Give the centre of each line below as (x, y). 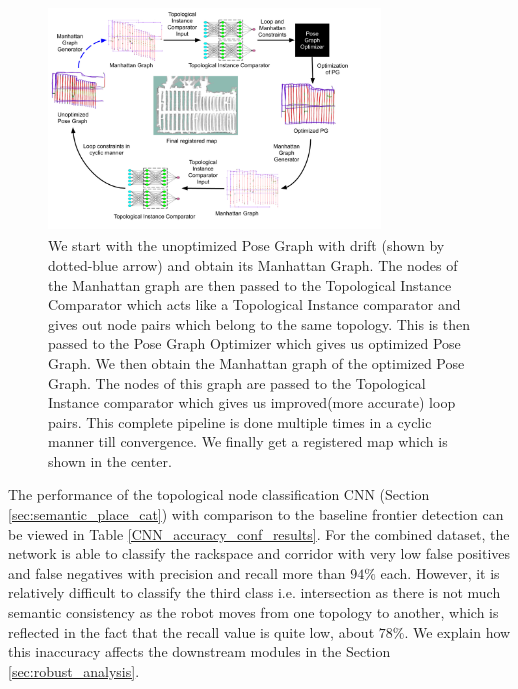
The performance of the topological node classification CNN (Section (219, 494)
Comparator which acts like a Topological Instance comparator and (254, 304)
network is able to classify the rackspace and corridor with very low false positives (259, 553)
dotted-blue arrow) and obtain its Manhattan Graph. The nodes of (253, 264)
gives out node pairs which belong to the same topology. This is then (259, 323)
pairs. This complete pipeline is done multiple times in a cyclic (240, 421)
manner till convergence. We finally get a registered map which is (248, 441)
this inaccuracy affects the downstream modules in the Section (199, 651)
